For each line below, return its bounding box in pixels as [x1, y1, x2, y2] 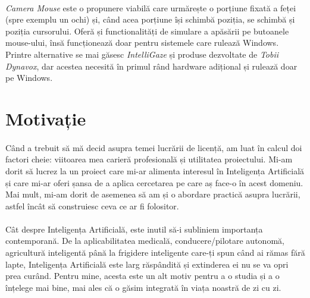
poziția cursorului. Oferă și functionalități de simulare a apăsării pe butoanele [5, 24, 289, 37]
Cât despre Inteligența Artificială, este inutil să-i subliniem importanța [5, 222, 263, 235]
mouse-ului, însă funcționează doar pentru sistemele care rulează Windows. [5, 36, 279, 49]
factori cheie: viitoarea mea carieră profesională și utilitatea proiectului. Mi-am [5, 153, 293, 165]
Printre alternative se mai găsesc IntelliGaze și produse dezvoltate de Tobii [5, 48, 279, 60]
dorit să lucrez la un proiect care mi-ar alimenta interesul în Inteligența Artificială [5, 164, 305, 177]
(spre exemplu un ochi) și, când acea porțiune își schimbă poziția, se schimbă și [5, 13, 295, 26]
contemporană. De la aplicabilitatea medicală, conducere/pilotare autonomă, [5, 234, 284, 247]
